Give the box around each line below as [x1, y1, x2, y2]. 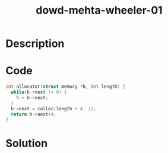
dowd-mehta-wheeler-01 [36, 4, 163, 17]
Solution [5, 137, 48, 150]
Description [5, 37, 65, 50]
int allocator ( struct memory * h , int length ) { [5, 84, 126, 90]
